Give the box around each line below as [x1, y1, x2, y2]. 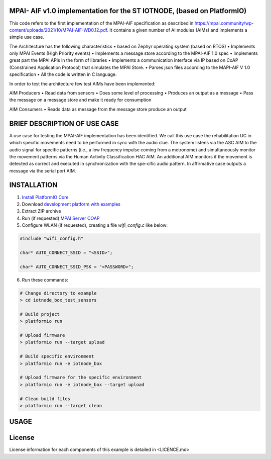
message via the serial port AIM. [9, 167, 76, 173]
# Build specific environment [20, 353, 94, 359]
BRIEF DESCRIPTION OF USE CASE [9, 119, 119, 128]
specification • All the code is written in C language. [9, 71, 117, 77]
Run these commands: [22, 277, 69, 283]
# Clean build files [20, 396, 70, 402]
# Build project [20, 311, 60, 317]
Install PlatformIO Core [22, 194, 69, 200]
